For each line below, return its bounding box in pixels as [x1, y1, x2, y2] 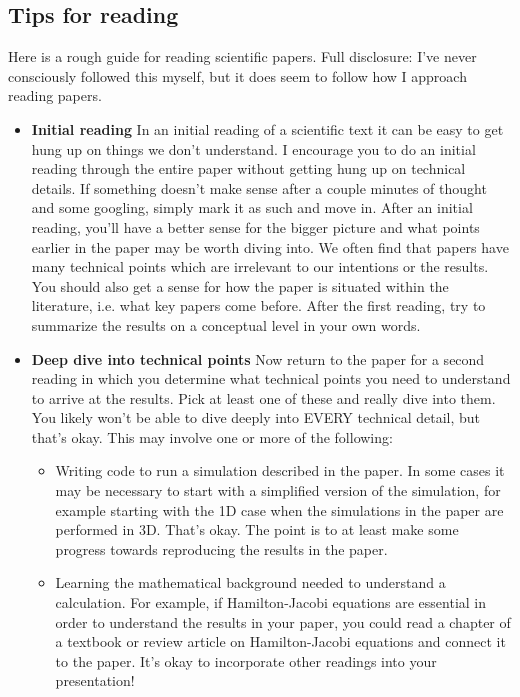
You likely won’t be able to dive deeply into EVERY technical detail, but [31, 407, 481, 428]
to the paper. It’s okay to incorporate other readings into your [55, 650, 437, 671]
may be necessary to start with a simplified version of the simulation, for [55, 480, 501, 501]
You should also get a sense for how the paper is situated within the [31, 275, 449, 296]
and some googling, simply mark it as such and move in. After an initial [31, 197, 473, 218]
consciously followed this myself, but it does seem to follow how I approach [8, 65, 467, 86]
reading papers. [8, 85, 102, 106]
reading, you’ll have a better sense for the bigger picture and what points [31, 216, 480, 237]
